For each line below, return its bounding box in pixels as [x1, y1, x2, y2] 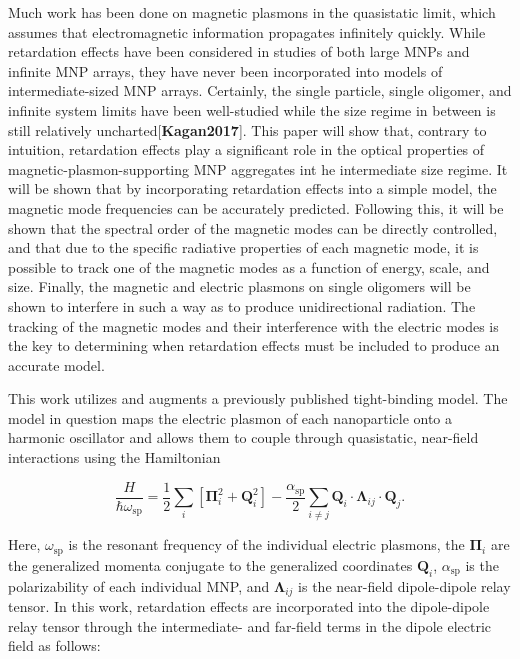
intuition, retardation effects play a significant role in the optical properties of [8, 139, 485, 160]
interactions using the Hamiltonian [8, 447, 221, 468]
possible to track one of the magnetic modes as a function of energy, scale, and [8, 256, 490, 277]
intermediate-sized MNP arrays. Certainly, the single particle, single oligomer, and [8, 80, 512, 101]
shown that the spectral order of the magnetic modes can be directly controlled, [8, 217, 498, 238]
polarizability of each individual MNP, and [8, 575, 270, 596]
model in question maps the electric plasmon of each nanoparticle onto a [8, 407, 453, 428]
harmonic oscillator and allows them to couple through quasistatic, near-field [8, 427, 479, 448]
